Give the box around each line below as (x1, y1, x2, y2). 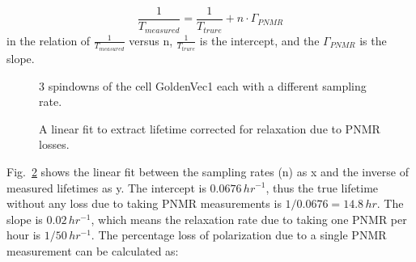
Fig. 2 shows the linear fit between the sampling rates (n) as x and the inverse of (6, 163, 409, 180)
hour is (6, 226, 41, 243)
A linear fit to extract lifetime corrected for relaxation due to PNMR (39, 120, 380, 137)
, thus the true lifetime (265, 179, 379, 196)
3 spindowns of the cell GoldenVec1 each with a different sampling (39, 77, 367, 94)
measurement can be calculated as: (6, 242, 179, 259)
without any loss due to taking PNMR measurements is (6, 195, 282, 212)
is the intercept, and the (199, 32, 320, 49)
